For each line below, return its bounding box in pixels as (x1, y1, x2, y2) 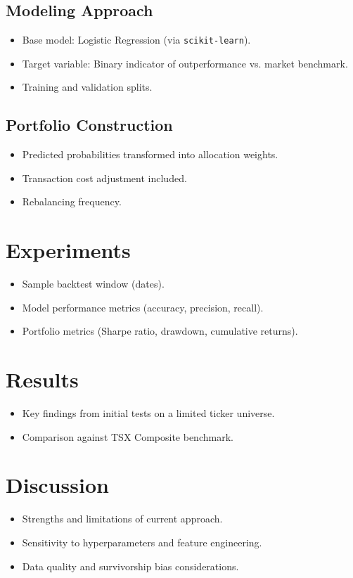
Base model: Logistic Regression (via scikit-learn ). (22, 32, 251, 47)
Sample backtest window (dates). (22, 276, 165, 291)
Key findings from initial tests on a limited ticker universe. (22, 406, 275, 420)
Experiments (6, 236, 131, 264)
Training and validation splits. (22, 79, 153, 94)
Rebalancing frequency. (22, 194, 122, 209)
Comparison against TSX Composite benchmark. (22, 429, 233, 444)
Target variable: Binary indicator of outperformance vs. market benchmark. (22, 56, 348, 70)
